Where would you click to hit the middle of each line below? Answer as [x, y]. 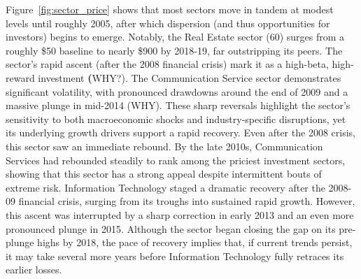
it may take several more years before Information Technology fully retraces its [175, 256]
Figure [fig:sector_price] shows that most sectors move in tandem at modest [170, 9]
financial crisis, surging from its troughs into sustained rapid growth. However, [187, 201]
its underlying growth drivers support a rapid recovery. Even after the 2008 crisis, [180, 133]
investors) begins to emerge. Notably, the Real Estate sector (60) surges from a [175, 37]
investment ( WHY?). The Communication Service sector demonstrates [190, 77]
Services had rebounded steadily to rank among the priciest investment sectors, [176, 160]
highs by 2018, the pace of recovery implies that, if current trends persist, [195, 242]
